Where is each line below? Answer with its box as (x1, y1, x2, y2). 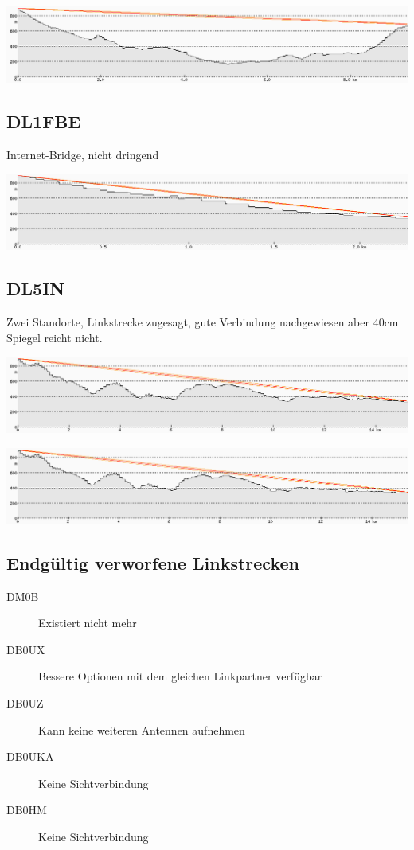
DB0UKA (6, 748, 54, 765)
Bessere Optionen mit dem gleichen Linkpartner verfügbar (38, 668, 322, 684)
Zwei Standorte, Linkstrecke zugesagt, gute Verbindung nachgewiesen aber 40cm (6, 314, 399, 330)
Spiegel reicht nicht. (6, 329, 103, 345)
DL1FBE (6, 108, 81, 133)
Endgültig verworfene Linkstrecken (6, 550, 299, 575)
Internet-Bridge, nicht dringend (6, 146, 159, 162)
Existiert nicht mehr (38, 614, 137, 631)
